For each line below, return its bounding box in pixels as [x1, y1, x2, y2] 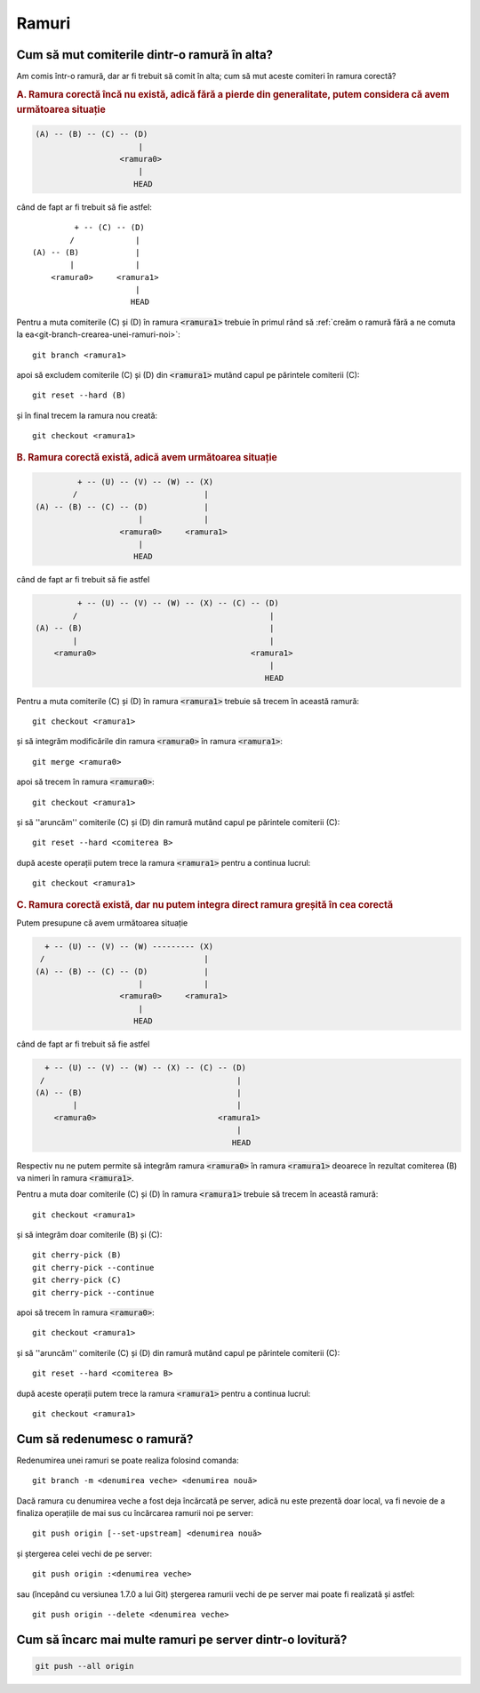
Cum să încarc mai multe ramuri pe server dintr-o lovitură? [16, 1632, 348, 1647]
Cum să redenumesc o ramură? [16, 1432, 194, 1447]
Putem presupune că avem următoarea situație [16, 917, 188, 928]
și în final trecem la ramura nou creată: [16, 410, 158, 421]
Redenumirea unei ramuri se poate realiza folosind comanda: [16, 1455, 239, 1465]
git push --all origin [35, 1661, 134, 1671]
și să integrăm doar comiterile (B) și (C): [16, 1230, 163, 1240]
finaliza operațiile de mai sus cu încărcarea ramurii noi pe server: [16, 1508, 253, 1519]
